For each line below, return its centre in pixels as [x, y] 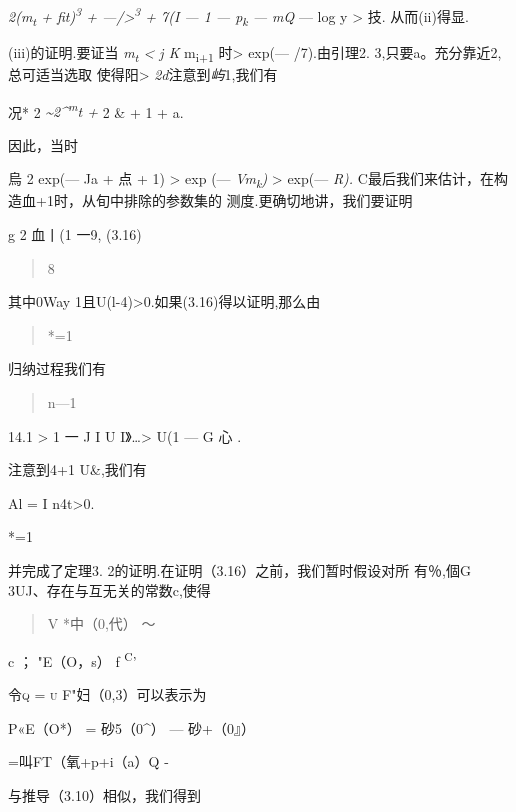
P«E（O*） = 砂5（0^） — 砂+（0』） [131, 727]
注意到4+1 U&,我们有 [77, 469]
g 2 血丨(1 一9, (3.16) [75, 234]
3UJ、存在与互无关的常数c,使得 [109, 589]
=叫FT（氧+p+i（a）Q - [88, 761]
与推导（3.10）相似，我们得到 [104, 794]
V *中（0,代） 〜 [101, 623]
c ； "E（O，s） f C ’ [72, 659]
